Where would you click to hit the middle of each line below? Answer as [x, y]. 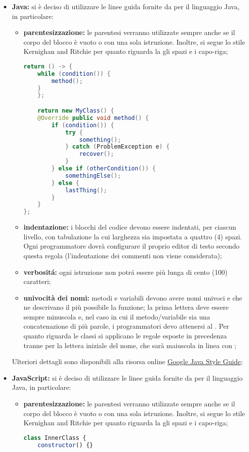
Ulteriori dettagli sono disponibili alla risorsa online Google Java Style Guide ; [127, 361]
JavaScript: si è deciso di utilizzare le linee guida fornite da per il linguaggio [127, 377]
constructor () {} [65, 445]
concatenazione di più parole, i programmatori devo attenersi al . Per [126, 326]
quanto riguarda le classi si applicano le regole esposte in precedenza [125, 336]
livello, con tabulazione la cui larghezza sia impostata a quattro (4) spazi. [133, 236]
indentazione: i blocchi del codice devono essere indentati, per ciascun [130, 227]
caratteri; [37, 281]
